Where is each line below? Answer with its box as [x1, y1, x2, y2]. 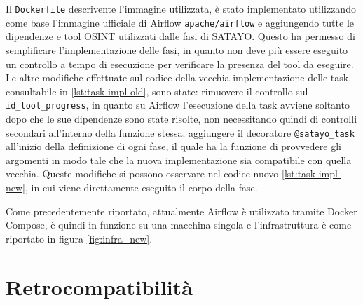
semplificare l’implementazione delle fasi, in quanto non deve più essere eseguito [6, 42, 348, 57]
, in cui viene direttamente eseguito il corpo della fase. [25, 179, 258, 194]
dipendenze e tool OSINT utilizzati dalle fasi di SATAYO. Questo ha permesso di [6, 29, 355, 43]
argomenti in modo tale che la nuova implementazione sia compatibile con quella [6, 152, 352, 167]
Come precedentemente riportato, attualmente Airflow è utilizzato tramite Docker [6, 203, 357, 218]
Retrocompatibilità [6, 272, 193, 301]
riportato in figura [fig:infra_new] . [6, 231, 153, 245]
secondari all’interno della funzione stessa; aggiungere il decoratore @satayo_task [6, 125, 355, 140]
